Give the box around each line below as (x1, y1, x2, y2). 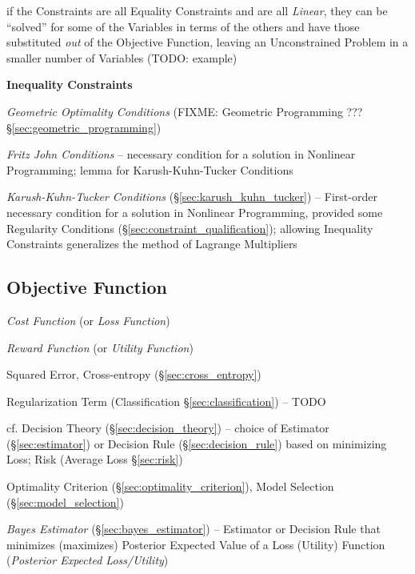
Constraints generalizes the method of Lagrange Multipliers (6, 235, 297, 252)
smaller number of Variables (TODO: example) (6, 49, 237, 66)
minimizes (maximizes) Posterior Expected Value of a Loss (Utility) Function (6, 536, 385, 552)
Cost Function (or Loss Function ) (6, 311, 170, 328)
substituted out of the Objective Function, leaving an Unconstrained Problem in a (6, 34, 409, 50)
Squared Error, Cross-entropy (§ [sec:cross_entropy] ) (6, 366, 261, 383)
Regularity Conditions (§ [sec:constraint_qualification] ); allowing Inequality (6, 219, 373, 236)
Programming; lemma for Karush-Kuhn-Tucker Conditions (6, 161, 293, 178)
